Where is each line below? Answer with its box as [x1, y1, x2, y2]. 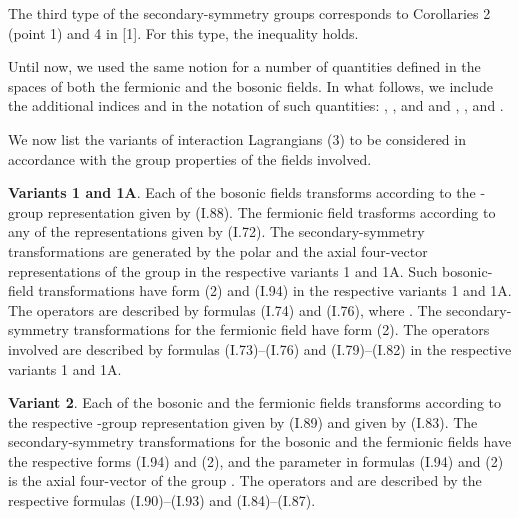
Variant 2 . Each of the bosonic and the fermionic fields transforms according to [8, 392, 502, 413]
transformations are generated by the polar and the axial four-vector [8, 240, 428, 261]
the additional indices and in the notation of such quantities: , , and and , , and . [8, 95, 504, 116]
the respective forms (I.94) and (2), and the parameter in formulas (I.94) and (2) [8, 450, 504, 471]
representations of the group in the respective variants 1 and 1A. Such [8, 260, 438, 281]
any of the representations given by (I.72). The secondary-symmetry [8, 221, 425, 242]
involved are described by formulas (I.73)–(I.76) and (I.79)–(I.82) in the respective [8, 338, 512, 359]
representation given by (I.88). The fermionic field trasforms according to [47, 201, 496, 222]
